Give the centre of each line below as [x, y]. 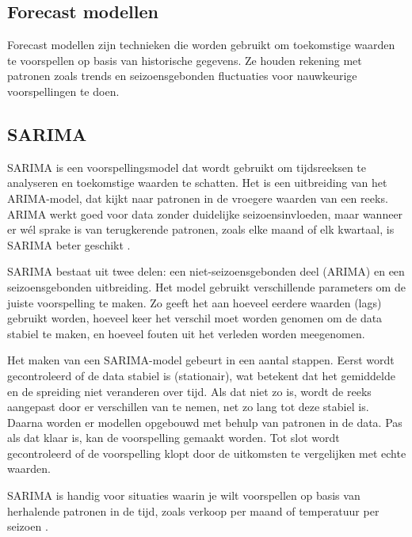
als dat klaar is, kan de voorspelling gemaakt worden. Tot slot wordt [174, 438]
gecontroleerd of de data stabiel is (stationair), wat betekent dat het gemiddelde [201, 375]
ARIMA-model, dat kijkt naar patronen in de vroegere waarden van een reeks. [198, 198]
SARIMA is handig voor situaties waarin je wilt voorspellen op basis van [184, 495]
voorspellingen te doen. [63, 91]
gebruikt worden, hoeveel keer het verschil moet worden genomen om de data [195, 318]
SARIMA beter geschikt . [69, 244]
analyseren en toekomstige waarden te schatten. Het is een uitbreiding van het [197, 183]
